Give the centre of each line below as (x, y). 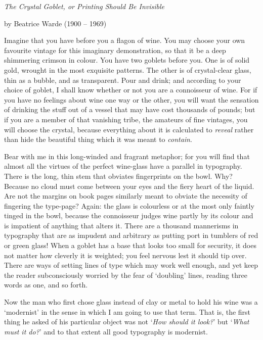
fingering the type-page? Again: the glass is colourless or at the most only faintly (129, 205)
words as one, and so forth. (46, 285)
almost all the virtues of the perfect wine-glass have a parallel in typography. (123, 166)
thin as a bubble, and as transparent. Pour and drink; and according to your (123, 80)
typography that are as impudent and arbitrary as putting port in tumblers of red (131, 235)
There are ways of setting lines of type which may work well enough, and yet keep (131, 265)
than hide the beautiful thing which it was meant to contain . (98, 139)
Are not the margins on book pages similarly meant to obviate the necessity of (126, 196)
